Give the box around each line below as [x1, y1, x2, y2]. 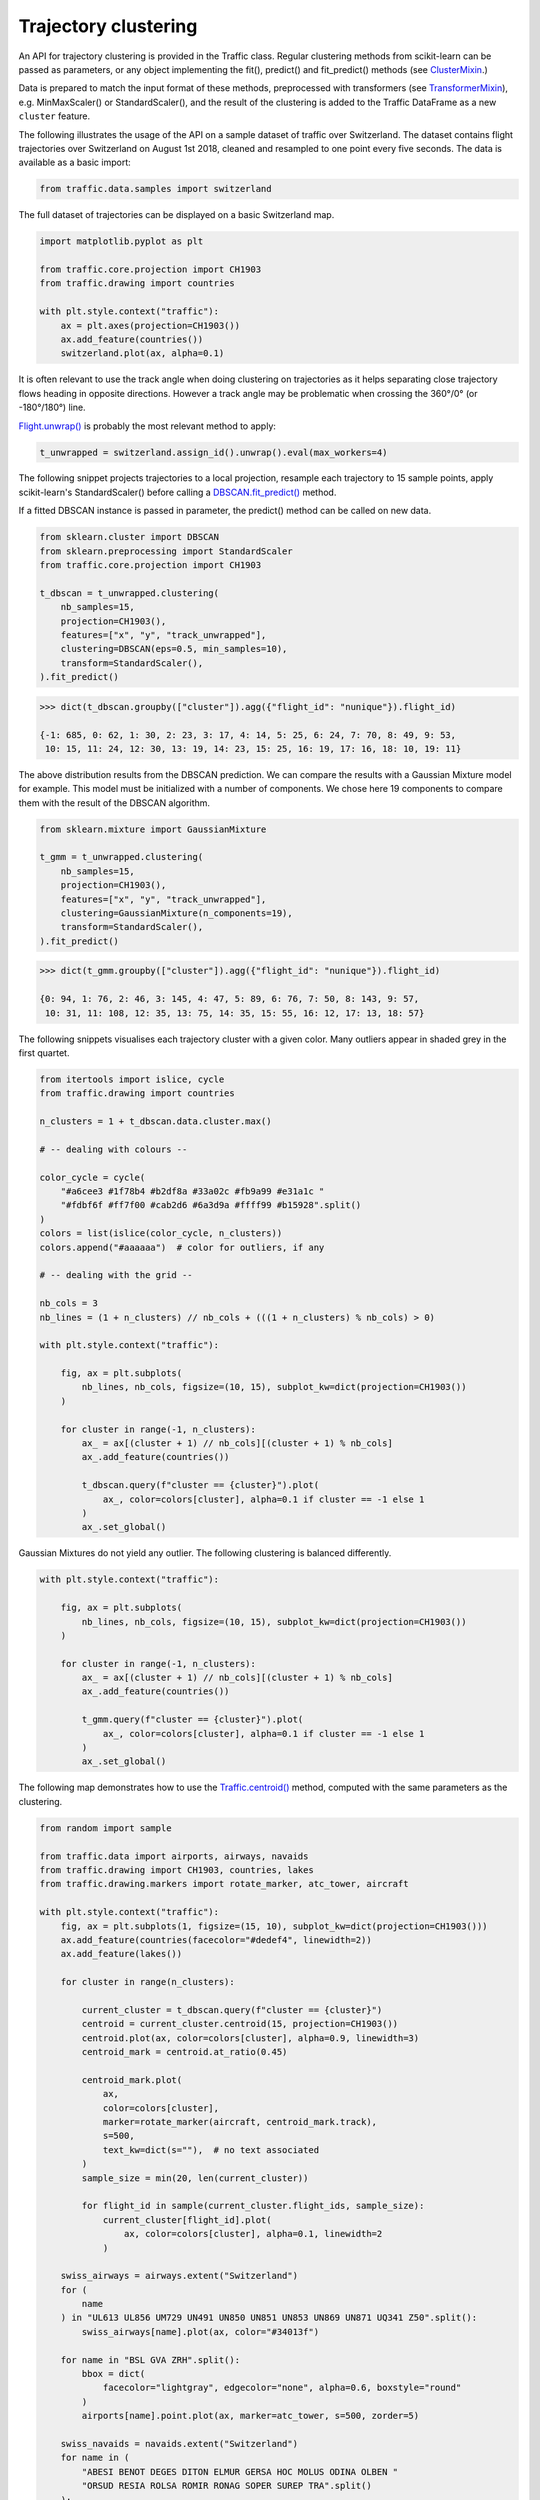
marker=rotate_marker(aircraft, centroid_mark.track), [102, 2116, 378, 2127]
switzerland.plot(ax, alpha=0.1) [60, 348, 225, 359]
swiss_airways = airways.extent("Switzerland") [60, 2270, 299, 2282]
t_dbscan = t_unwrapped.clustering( [39, 587, 220, 599]
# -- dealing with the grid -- [39, 1270, 194, 1281]
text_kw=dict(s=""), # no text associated [102, 2144, 320, 2155]
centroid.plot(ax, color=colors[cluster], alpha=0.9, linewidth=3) [81, 2032, 420, 2044]
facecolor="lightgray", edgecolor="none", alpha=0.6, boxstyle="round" [102, 2382, 462, 2394]
